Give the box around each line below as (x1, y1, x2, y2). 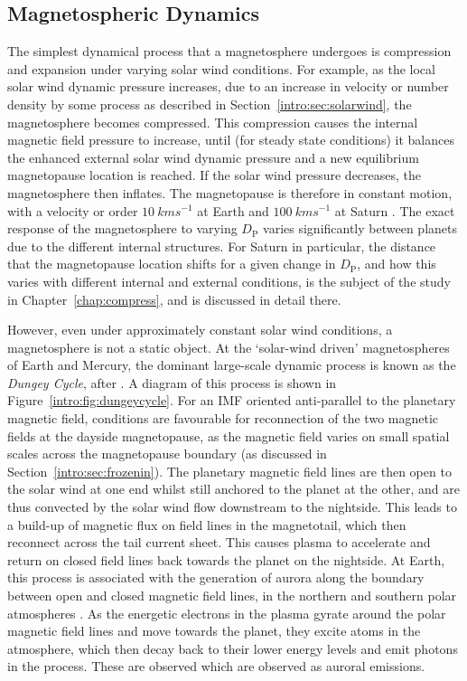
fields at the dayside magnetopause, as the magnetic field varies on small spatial (7, 426, 450, 445)
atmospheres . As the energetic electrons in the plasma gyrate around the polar (7, 603, 446, 622)
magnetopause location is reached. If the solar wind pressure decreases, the (7, 166, 422, 184)
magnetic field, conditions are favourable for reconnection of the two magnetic (7, 409, 439, 428)
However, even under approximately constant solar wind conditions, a (7, 320, 393, 339)
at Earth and (197, 201, 269, 220)
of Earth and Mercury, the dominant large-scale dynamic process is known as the (7, 355, 456, 374)
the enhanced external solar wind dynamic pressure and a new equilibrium (7, 147, 419, 166)
